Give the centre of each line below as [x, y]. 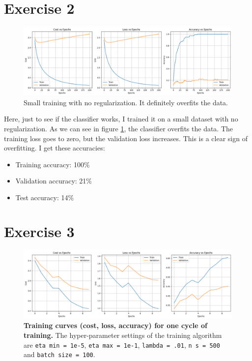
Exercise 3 [39, 231]
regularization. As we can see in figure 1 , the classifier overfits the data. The [119, 129]
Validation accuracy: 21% [54, 181]
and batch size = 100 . [59, 354]
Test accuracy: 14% [45, 197]
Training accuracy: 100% [53, 164]
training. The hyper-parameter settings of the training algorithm [123, 335]
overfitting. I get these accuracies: [55, 148]
